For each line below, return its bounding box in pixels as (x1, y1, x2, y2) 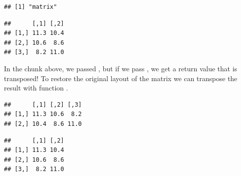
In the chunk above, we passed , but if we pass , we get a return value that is (4, 63, 238, 73)
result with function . (4, 83, 68, 93)
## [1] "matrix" (4, 3, 57, 10)
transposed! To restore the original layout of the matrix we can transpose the (4, 73, 238, 83)
